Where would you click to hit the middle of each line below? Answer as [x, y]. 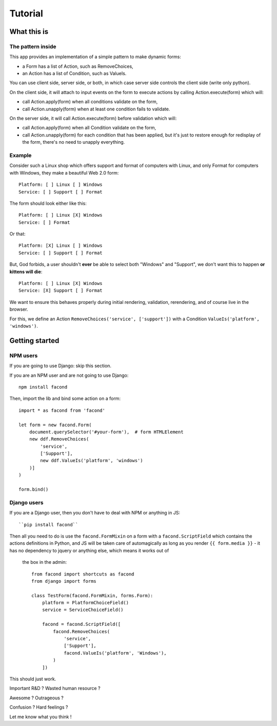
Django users [26, 502]
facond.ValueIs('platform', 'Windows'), [115, 653]
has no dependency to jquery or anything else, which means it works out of [89, 550]
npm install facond [43, 387]
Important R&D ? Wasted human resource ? [55, 689]
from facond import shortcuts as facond [83, 574]
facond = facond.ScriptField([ [81, 624]
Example [21, 155]
